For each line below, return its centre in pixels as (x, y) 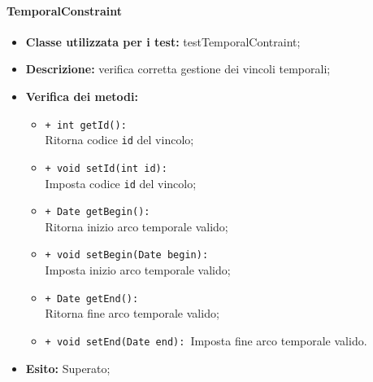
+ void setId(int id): (106, 168)
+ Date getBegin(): (98, 212)
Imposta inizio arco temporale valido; (138, 270)
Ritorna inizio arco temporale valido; (137, 226)
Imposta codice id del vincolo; (121, 183)
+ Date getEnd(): (92, 299)
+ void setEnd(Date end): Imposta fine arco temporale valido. (206, 340)
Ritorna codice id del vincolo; (119, 140)
